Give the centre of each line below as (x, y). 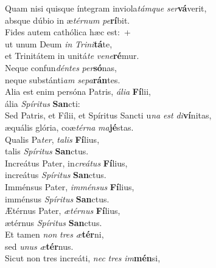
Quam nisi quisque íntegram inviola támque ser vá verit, (106, 8)
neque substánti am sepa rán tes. (63, 79)
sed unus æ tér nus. (39, 246)
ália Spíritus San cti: (43, 103)
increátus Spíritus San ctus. (56, 175)
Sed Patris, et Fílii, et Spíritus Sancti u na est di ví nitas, (108, 115)
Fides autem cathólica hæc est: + (68, 32)
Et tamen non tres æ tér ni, (54, 234)
